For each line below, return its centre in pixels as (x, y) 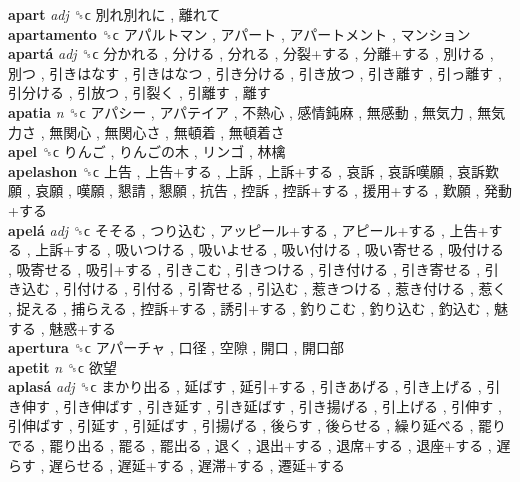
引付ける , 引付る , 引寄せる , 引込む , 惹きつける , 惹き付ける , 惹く (285, 288)
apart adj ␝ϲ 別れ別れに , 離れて (114, 14)
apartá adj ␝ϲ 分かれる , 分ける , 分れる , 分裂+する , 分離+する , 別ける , (251, 53)
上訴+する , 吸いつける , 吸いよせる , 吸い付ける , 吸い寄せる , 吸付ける (269, 249)
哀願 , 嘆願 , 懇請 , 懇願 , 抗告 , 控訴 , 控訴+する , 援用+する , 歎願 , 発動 (273, 190)
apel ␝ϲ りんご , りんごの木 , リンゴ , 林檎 (147, 151)
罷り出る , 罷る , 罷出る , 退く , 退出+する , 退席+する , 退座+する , (270, 445)
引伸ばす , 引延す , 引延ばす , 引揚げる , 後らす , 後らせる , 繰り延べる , (241, 425)
